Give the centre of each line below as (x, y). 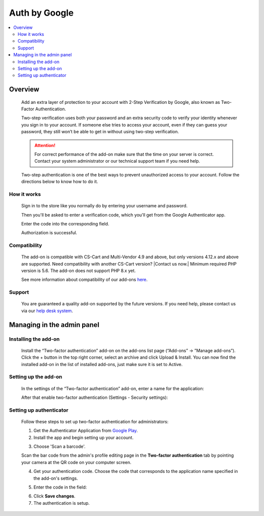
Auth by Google (41, 13)
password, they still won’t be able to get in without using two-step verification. (100, 132)
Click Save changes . (55, 496)
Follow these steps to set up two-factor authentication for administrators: (95, 421)
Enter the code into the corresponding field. (65, 223)
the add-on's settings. (56, 478)
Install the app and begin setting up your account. (84, 437)
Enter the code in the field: (60, 487)
